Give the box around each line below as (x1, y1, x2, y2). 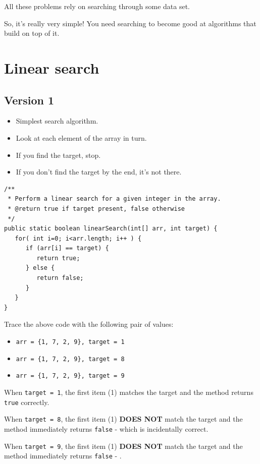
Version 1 (4, 92, 55, 107)
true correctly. (4, 396, 49, 407)
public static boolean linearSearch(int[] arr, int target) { (4, 225, 218, 233)
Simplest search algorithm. (16, 115, 98, 126)
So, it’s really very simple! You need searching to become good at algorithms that (4, 18, 256, 28)
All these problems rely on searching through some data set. (4, 1, 190, 11)
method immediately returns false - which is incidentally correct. (4, 423, 209, 434)
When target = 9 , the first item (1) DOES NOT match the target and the (4, 440, 243, 451)
